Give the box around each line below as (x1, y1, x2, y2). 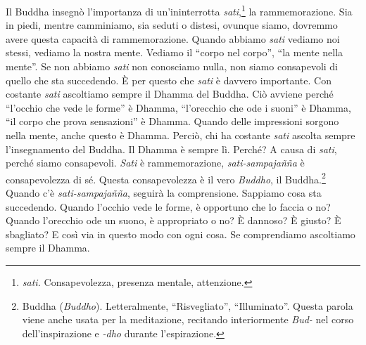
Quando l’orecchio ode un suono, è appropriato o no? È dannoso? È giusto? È (6, 213, 341, 228)
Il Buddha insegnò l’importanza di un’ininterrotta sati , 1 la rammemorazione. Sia (6, 2, 353, 18)
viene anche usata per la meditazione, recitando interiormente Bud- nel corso (22, 312, 354, 327)
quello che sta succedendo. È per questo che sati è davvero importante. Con (6, 72, 332, 87)
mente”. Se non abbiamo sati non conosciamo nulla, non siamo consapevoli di (6, 59, 339, 74)
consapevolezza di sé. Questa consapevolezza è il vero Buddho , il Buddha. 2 (6, 169, 326, 186)
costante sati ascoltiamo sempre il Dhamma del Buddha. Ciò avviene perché (6, 86, 334, 101)
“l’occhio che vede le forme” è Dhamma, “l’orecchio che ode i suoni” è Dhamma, (6, 100, 351, 115)
